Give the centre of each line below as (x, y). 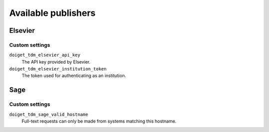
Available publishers (52, 13)
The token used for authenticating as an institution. (74, 76)
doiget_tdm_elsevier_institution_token (58, 69)
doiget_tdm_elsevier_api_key (45, 55)
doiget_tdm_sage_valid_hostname (49, 114)
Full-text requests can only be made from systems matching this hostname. (99, 121)
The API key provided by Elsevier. (56, 62)
